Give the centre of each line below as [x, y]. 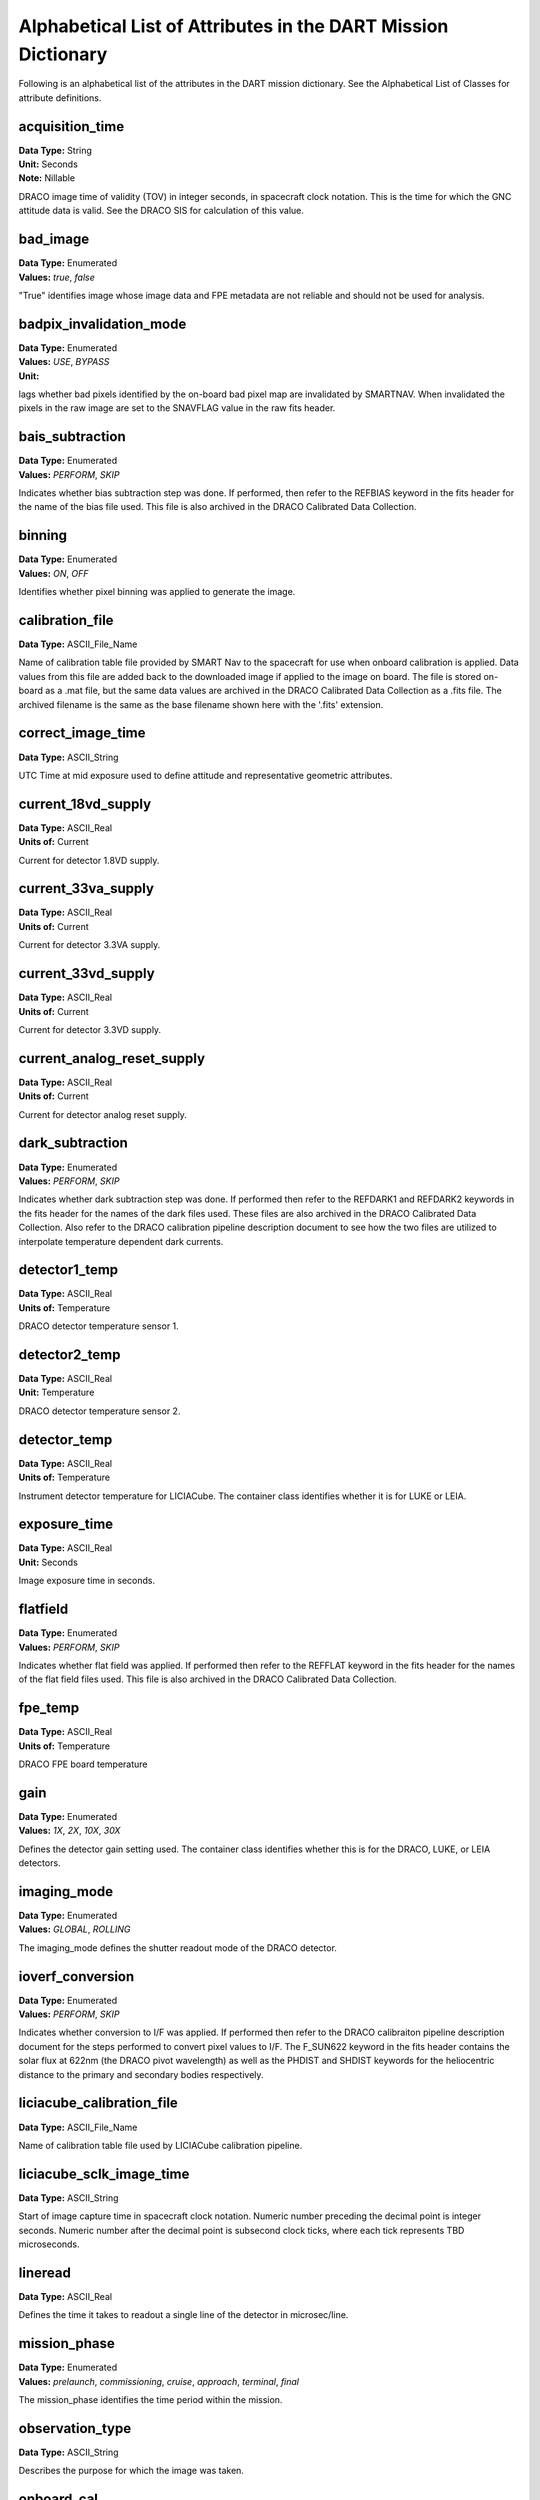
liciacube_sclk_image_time [104, 2173]
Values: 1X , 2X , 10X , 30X [69, 1831]
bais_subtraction [72, 436]
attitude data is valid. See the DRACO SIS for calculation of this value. [161, 211]
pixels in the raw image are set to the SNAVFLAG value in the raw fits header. [177, 408]
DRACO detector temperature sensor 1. [98, 1326]
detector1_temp [68, 1270]
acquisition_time [71, 126]
